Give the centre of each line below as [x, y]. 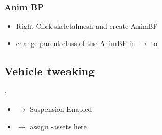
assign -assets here [58, 126]
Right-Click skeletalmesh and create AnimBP [87, 26]
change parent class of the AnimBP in [76, 43]
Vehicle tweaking [50, 70]
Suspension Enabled [61, 109]
